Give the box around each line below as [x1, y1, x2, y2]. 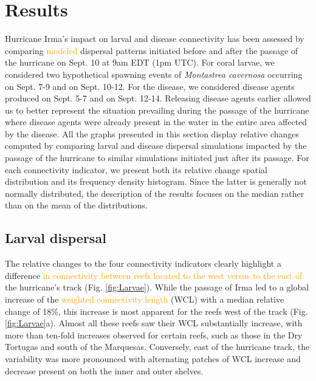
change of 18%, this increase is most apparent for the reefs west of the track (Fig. [5, 304, 308, 317]
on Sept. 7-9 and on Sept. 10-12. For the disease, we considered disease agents [5, 80, 295, 92]
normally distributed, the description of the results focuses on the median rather [5, 187, 304, 199]
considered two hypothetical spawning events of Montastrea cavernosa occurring [5, 67, 303, 80]
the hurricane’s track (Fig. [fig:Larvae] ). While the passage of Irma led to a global [5, 281, 309, 293]
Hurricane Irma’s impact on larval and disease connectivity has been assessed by [5, 32, 304, 45]
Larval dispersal [5, 228, 106, 247]
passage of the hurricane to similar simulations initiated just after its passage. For [5, 151, 309, 164]
